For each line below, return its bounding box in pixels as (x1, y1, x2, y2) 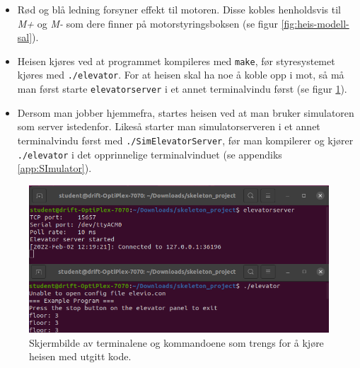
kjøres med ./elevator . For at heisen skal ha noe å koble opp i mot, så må (17, 67, 344, 82)
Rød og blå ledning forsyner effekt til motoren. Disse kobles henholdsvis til (17, 2, 341, 16)
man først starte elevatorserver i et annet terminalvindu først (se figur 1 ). (17, 81, 347, 96)
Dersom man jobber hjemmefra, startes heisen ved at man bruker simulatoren (17, 105, 354, 120)
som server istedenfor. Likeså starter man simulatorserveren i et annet (17, 119, 320, 134)
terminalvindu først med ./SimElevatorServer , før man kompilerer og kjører (17, 132, 354, 147)
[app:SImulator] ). (17, 161, 92, 176)
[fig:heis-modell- (281, 16, 349, 30)
